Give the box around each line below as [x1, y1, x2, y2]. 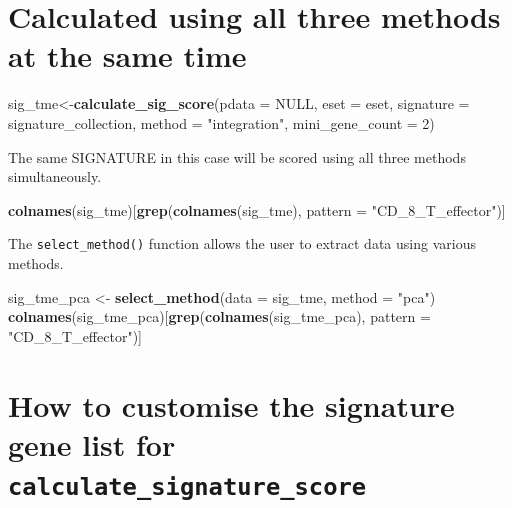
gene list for [8, 423, 176, 464]
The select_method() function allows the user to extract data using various [8, 233, 476, 254]
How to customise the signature [8, 384, 455, 425]
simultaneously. [8, 166, 102, 187]
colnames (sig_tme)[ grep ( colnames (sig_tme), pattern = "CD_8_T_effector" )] [8, 199, 506, 220]
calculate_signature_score [8, 472, 367, 501]
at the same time [8, 35, 247, 76]
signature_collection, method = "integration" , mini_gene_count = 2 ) [8, 112, 435, 133]
